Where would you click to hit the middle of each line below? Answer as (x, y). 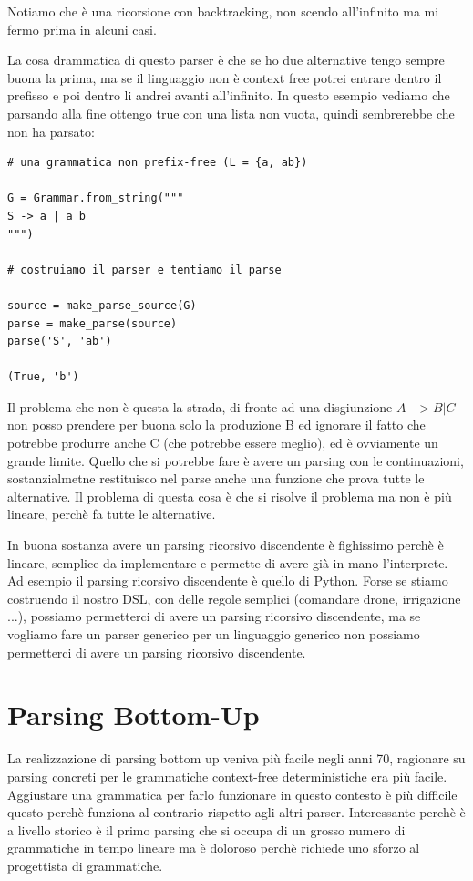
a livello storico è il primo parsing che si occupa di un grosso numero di (206, 829)
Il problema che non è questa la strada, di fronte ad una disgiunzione (200, 406)
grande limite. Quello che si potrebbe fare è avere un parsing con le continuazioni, (236, 460)
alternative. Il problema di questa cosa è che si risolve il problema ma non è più (230, 496)
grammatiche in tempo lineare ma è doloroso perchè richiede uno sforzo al (214, 848)
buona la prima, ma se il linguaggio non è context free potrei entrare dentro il (225, 77)
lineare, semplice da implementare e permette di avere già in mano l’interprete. (228, 562)
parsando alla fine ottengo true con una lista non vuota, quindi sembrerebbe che (231, 113)
